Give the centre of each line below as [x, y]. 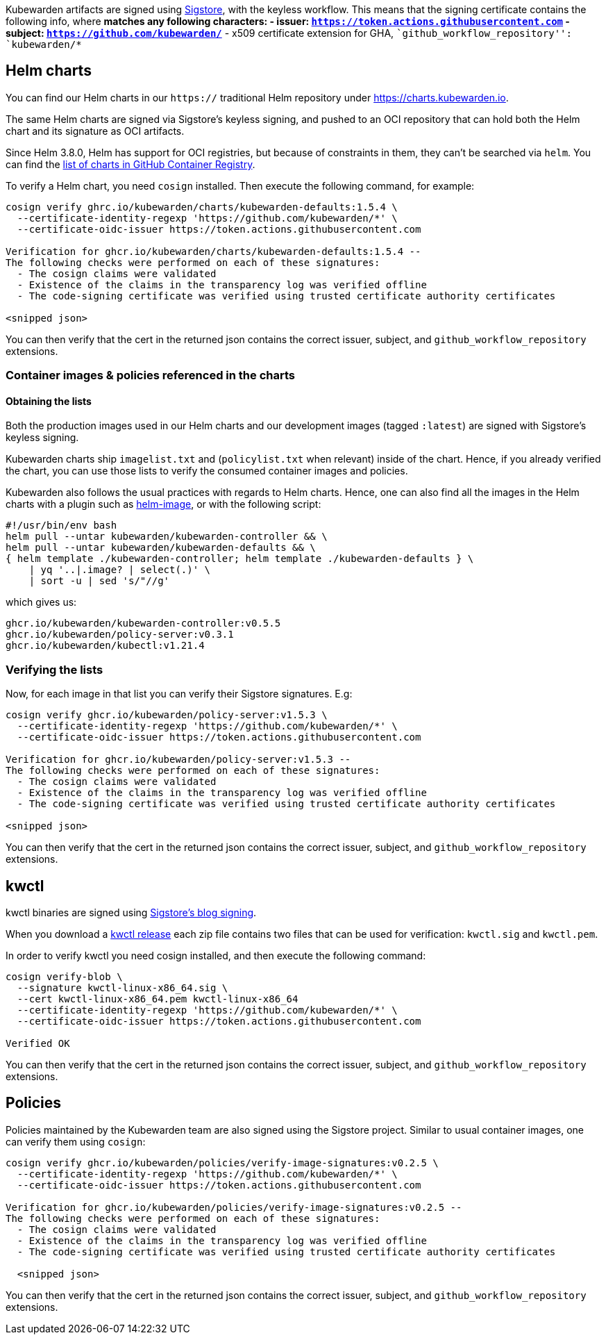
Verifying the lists [54, 669]
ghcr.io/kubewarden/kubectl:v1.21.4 [105, 646]
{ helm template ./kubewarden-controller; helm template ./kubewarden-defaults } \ [240, 559]
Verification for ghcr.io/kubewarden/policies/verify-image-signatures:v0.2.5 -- [234, 1207]
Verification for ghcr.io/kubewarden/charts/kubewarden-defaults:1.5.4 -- [213, 251]
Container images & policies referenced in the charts [150, 375]
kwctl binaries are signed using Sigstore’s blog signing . [131, 913]
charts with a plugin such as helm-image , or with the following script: [163, 504]
